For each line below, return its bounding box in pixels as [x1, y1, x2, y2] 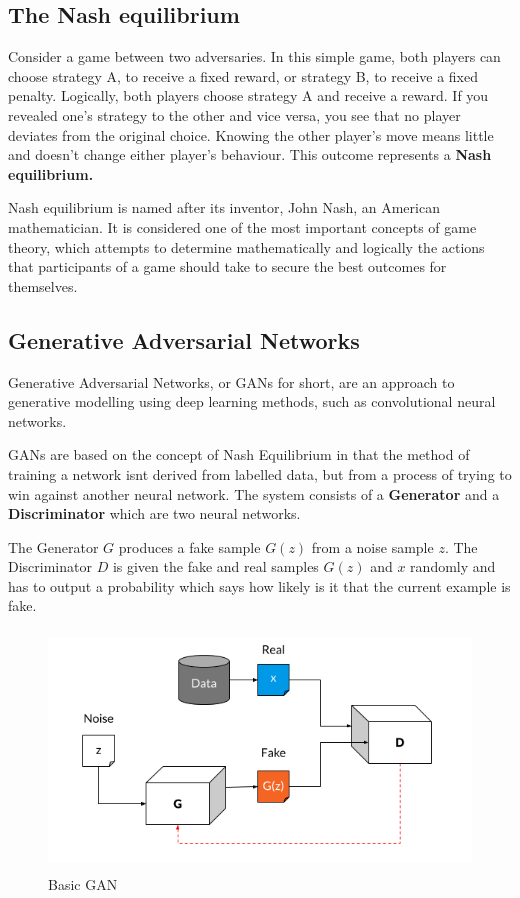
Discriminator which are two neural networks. [8, 503, 301, 524]
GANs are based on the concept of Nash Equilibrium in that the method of [8, 444, 470, 465]
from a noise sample [311, 536, 434, 557]
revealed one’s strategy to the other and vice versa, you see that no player [8, 104, 461, 125]
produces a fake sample [118, 536, 261, 557]
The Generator [8, 536, 99, 557]
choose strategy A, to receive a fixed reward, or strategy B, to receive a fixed [8, 65, 479, 86]
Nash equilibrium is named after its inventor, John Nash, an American [8, 197, 440, 218]
